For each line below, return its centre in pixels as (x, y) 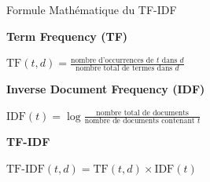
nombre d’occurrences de (112, 60)
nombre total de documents (142, 113)
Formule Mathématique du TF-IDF (92, 9)
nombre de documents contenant (140, 121)
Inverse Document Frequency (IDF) (106, 89)
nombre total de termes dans (124, 69)
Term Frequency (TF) (67, 36)
